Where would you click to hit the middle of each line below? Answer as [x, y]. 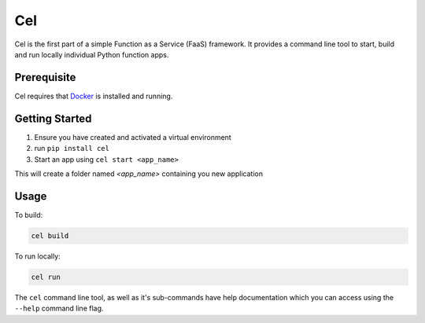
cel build [50, 235]
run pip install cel [72, 149]
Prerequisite [45, 77]
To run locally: [37, 256]
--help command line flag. [59, 308]
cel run [46, 277]
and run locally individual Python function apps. [92, 54]
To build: [29, 215]
